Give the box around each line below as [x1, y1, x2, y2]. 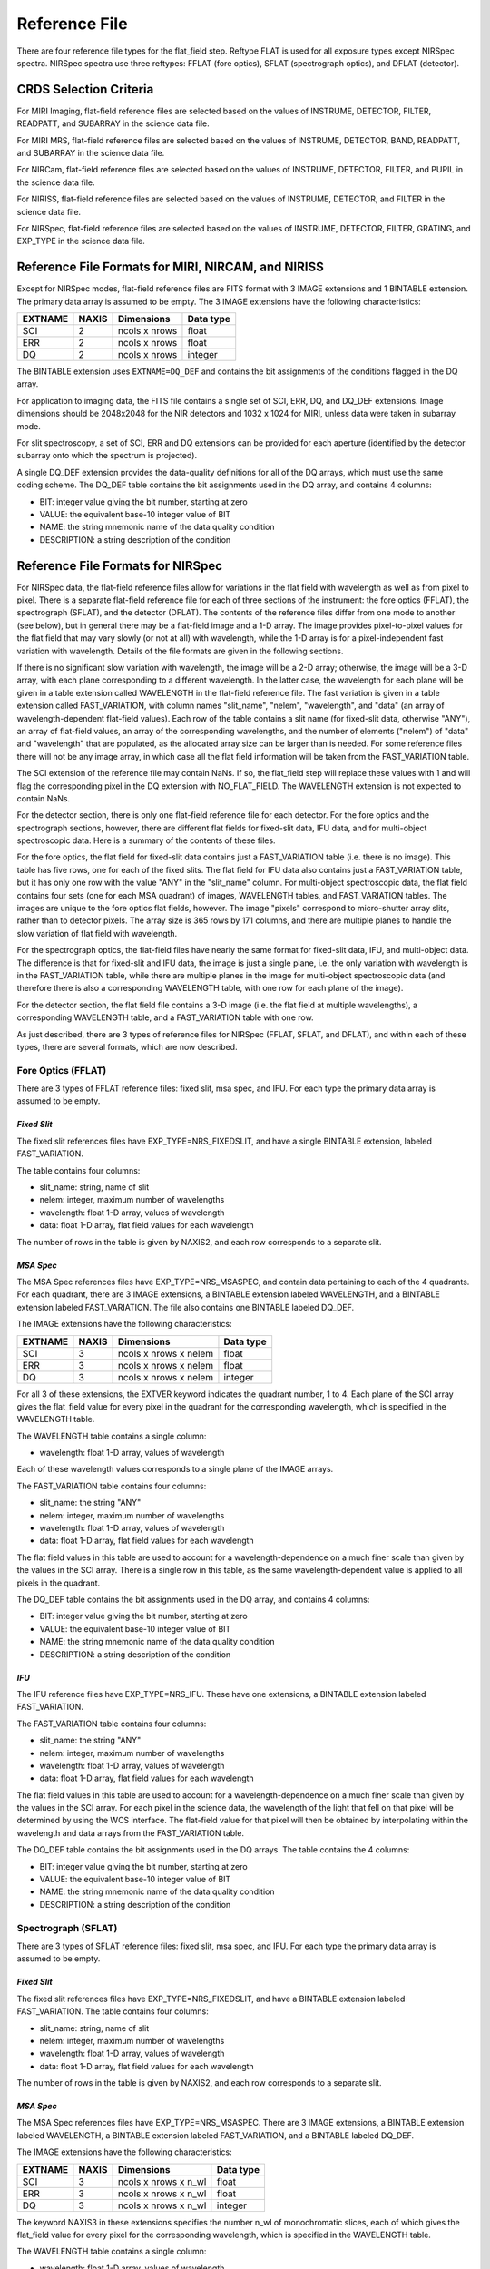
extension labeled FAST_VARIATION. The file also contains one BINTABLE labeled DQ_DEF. [16, 1301, 355, 1312]
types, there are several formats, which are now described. [16, 1041, 238, 1052]
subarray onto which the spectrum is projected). [16, 450, 198, 461]
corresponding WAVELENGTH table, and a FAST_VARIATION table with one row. [16, 1012, 314, 1023]
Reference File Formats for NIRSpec [16, 558, 222, 574]
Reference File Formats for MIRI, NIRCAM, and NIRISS [16, 260, 324, 275]
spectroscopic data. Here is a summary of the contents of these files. [16, 835, 276, 846]
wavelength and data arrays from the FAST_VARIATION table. [16, 1827, 245, 1838]
